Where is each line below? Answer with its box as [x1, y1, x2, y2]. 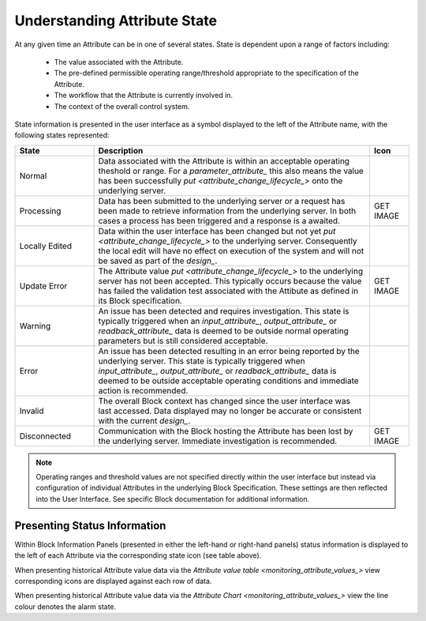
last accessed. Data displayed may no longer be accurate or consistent [98, 405, 362, 416]
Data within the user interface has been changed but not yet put [98, 225, 336, 236]
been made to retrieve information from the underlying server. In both [98, 205, 357, 216]
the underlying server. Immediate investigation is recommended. [98, 435, 338, 446]
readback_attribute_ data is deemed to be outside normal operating [98, 325, 349, 336]
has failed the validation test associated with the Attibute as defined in [98, 285, 359, 296]
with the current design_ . [98, 415, 191, 426]
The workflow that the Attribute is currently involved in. [54, 91, 233, 100]
